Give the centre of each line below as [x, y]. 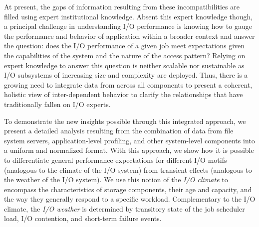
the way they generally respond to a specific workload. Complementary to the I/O [130, 199]
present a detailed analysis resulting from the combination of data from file [119, 131]
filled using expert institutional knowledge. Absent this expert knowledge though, [129, 16]
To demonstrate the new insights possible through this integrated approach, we [125, 121]
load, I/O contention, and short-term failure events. [83, 218]
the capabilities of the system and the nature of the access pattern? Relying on [125, 55]
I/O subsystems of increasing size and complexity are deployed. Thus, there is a [126, 75]
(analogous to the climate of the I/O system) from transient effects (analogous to [128, 170]
